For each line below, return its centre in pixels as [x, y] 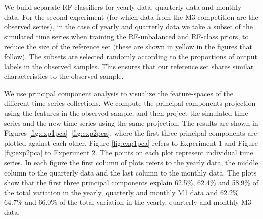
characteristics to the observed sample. [64, 76]
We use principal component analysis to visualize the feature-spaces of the [119, 93]
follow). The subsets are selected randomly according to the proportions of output [131, 56]
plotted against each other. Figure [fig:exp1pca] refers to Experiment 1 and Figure [131, 142]
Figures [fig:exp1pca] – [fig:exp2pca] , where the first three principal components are [131, 133]
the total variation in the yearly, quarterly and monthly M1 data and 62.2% [121, 192]
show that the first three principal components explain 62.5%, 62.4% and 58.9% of [131, 182]
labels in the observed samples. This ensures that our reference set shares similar [129, 66]
